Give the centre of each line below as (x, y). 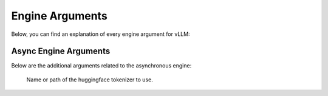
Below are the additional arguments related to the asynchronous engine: (101, 66)
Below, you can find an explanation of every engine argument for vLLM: (101, 34)
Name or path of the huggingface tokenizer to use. (90, 80)
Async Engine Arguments (61, 51)
